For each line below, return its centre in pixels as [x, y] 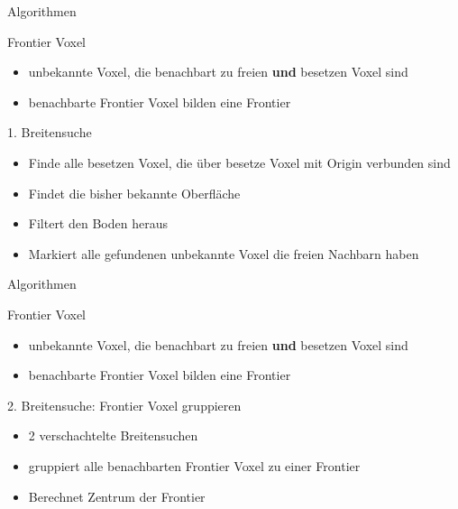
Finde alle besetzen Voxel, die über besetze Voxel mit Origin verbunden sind [239, 162]
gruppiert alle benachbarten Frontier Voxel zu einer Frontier [194, 465]
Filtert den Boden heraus [98, 223]
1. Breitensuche [50, 132]
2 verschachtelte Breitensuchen [113, 435]
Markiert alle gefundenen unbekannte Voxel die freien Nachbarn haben [224, 253]
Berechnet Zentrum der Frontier [117, 496]
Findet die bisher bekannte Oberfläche [134, 193]
